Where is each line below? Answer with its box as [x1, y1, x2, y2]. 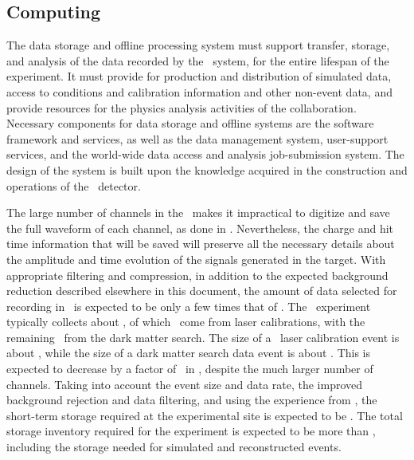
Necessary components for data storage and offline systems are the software [6, 115, 374, 132]
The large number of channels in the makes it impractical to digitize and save [6, 204, 390, 221]
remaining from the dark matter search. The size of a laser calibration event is [6, 328, 400, 345]
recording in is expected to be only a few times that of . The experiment [6, 297, 371, 314]
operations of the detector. [6, 177, 141, 194]
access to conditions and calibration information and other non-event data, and [6, 83, 393, 100]
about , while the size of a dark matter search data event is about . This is [6, 344, 371, 361]
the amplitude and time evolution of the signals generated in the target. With [6, 250, 386, 267]
